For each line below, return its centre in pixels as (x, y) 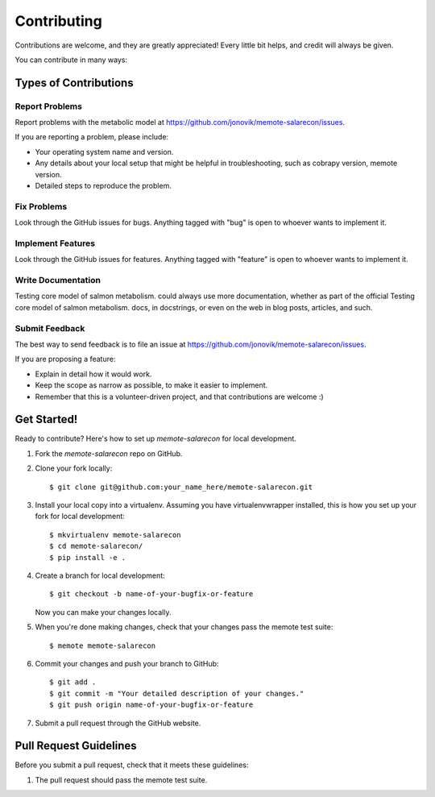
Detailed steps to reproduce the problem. (104, 186)
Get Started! (46, 419)
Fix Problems (41, 206)
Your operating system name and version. (104, 152)
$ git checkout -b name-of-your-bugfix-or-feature (151, 594)
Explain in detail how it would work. (93, 374)
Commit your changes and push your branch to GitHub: (127, 663)
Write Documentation (58, 280)
